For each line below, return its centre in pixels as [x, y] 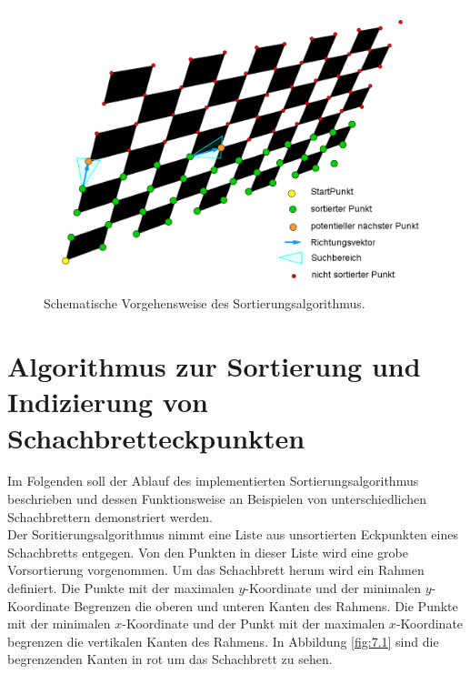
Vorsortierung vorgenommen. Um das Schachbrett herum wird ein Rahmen [216, 570]
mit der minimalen [59, 624]
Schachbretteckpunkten [156, 437]
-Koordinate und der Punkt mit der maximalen [254, 624]
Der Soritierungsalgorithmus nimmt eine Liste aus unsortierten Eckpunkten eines [233, 534]
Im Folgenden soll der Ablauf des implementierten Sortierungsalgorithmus [213, 481]
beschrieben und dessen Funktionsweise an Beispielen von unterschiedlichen [217, 499]
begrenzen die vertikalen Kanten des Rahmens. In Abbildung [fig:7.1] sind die [223, 641]
